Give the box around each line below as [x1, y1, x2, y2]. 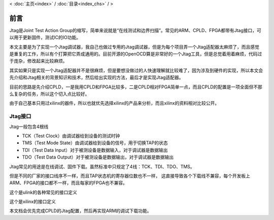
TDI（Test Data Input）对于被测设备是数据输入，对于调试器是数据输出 [22, 147, 168, 153]
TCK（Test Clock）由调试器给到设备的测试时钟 [22, 133, 120, 139]
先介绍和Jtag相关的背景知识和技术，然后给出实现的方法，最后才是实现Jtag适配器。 [9, 74, 184, 81]
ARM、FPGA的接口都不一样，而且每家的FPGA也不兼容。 [9, 180, 128, 186]
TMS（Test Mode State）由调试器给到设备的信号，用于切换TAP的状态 [22, 140, 168, 146]
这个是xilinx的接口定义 [9, 199, 56, 205]
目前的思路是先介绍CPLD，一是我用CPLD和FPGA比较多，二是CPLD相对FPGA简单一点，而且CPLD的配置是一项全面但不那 [9, 84, 262, 90]
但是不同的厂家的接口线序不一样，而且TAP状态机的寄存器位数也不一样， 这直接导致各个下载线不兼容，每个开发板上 [9, 173, 251, 179]
